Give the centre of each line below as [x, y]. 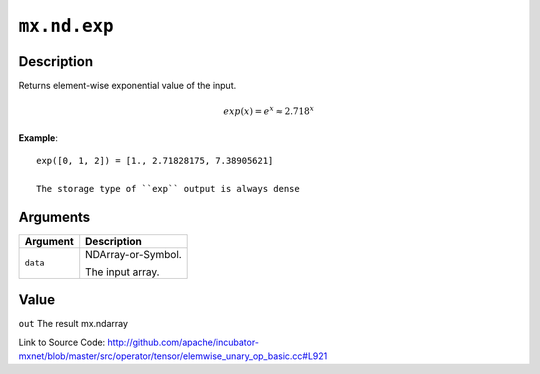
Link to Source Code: [62, 342]
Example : [38, 137]
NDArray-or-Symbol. [133, 254]
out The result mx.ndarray [73, 324]
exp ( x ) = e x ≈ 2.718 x [269, 110]
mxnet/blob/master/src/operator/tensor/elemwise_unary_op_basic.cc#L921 [173, 356]
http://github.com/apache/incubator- [183, 342]
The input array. [122, 272]
